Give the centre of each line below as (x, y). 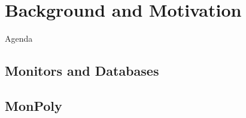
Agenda (19, 38)
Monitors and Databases (82, 71)
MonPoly (34, 105)
